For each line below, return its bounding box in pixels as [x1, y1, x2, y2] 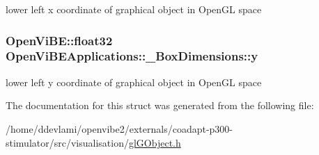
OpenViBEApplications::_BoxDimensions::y [6, 47, 258, 65]
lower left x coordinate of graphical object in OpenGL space [6, 2, 262, 16]
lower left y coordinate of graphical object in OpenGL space [6, 74, 262, 89]
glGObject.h [128, 135, 181, 149]
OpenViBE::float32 [6, 31, 113, 49]
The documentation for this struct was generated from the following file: [6, 98, 314, 113]
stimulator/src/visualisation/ [6, 135, 129, 149]
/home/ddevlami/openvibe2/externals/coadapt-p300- [6, 121, 233, 136]
